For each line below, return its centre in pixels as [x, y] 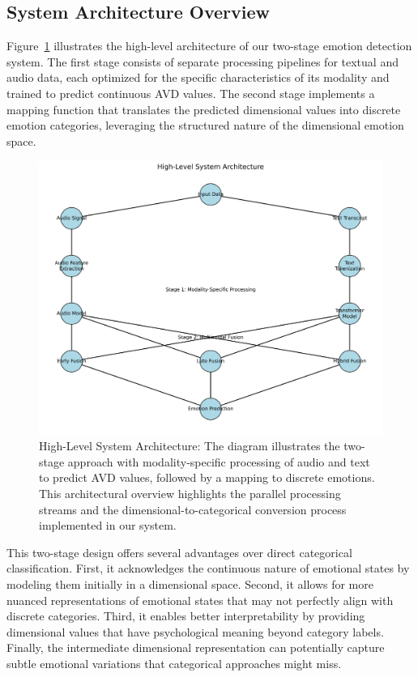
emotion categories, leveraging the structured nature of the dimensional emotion [205, 125]
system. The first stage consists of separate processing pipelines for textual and [203, 61]
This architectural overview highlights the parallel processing [190, 494]
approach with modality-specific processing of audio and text [219, 461]
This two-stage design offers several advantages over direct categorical [179, 552]
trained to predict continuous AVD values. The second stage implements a [191, 93]
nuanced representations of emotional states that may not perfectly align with [200, 600]
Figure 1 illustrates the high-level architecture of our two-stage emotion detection [209, 46]
